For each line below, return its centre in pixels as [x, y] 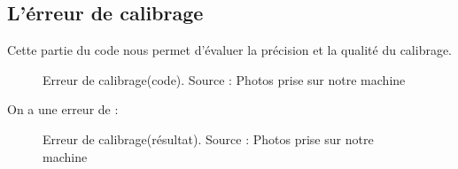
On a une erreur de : [63, 109]
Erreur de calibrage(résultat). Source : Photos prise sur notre [208, 138]
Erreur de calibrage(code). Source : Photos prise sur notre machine [224, 79]
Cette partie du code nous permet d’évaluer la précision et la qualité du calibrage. [230, 50]
